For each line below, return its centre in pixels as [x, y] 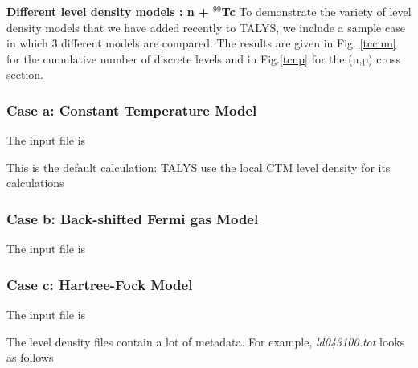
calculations [35, 183]
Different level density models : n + [108, 11]
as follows [30, 357]
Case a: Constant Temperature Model [132, 110]
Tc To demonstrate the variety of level [316, 11]
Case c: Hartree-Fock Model [100, 284]
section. [25, 74]
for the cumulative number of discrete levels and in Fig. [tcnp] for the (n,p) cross [203, 58]
